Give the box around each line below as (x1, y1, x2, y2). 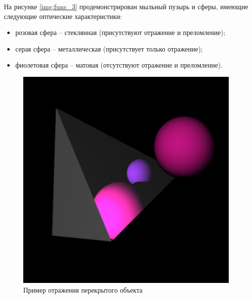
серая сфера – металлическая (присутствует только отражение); (15, 43, 203, 53)
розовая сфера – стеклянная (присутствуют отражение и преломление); (15, 27, 225, 37)
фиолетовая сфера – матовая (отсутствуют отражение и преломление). (15, 60, 222, 70)
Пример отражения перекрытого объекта (23, 284, 142, 295)
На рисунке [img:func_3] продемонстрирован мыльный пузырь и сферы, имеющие (4, 1, 248, 11)
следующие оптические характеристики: (4, 11, 122, 21)
